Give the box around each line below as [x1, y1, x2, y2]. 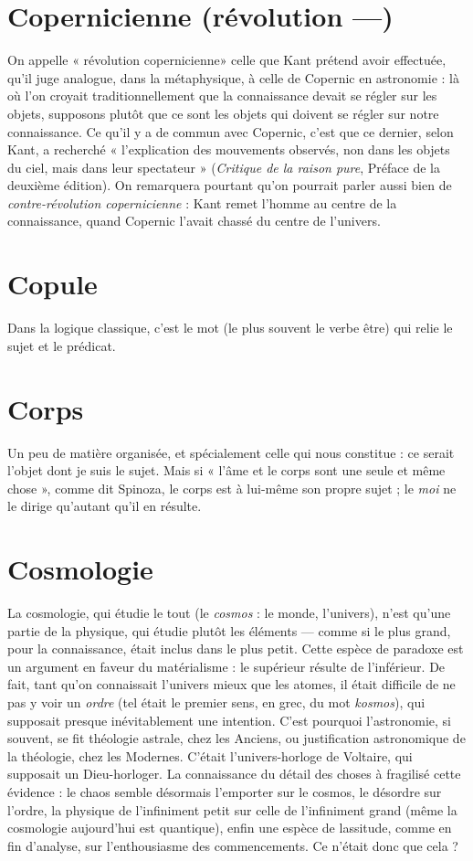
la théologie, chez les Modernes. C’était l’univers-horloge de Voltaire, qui [7, 746, 413, 765]
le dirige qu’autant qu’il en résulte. [7, 496, 202, 516]
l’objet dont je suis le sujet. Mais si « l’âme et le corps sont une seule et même [7, 461, 446, 480]
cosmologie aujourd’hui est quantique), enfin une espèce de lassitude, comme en [7, 818, 452, 837]
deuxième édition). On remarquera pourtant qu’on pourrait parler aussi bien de [7, 175, 452, 195]
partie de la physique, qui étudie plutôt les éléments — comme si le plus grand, [7, 621, 451, 640]
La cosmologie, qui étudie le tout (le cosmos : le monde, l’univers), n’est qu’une [7, 603, 451, 622]
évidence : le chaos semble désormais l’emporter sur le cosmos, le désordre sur [7, 781, 442, 801]
